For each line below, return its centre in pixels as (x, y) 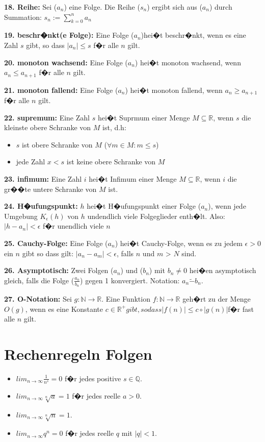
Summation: (23, 17)
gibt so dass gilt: (48, 253)
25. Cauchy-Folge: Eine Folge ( (56, 243)
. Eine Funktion (126, 299)
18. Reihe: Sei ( (31, 7)
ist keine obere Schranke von (111, 162)
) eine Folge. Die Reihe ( (102, 7)
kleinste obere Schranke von (48, 127)
